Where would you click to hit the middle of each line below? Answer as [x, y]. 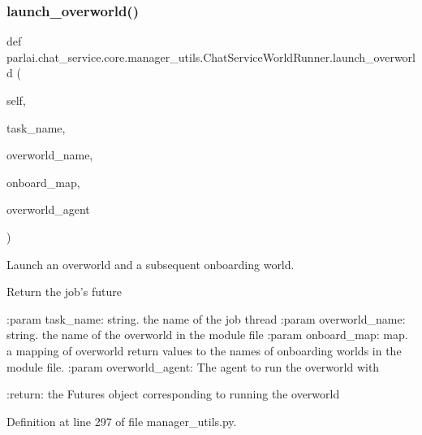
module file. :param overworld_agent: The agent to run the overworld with [193, 366]
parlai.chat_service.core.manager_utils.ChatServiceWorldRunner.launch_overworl [211, 57]
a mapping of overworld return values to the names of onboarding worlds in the [204, 350]
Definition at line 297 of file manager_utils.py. [122, 421]
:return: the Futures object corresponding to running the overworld [173, 394]
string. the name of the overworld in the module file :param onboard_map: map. [207, 335]
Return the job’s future [64, 291]
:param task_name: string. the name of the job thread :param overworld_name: [206, 318]
